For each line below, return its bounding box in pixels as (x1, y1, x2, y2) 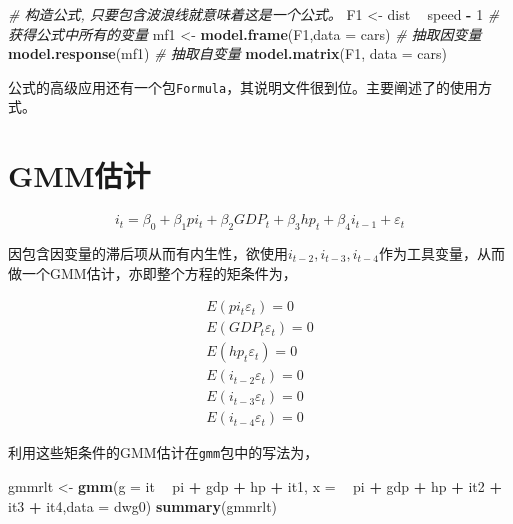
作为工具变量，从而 (378, 242, 505, 263)
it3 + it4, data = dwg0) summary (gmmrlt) (8, 495, 278, 516)
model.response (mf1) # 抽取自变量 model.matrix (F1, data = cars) (8, 43, 447, 64)
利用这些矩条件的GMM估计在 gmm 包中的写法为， (8, 442, 319, 463)
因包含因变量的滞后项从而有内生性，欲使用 (8, 242, 288, 263)
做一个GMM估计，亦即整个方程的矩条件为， (8, 262, 297, 283)
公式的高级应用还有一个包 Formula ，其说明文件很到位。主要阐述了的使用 (8, 76, 479, 97)
